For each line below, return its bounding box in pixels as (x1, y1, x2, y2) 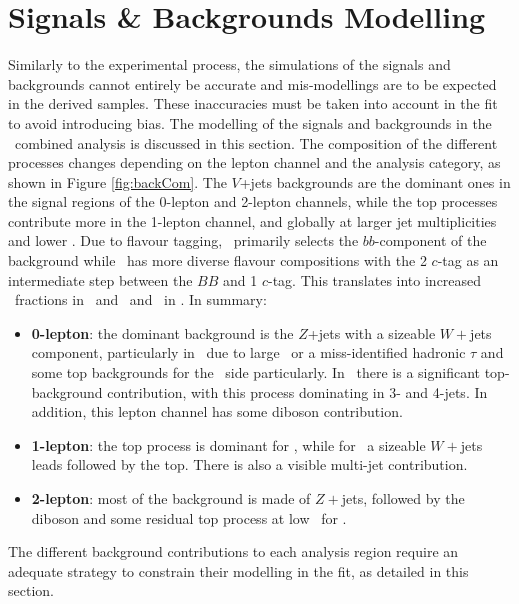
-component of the (374, 230, 487, 251)
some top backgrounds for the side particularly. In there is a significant (31, 362, 481, 383)
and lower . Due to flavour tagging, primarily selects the (8, 230, 359, 251)
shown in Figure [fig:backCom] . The (8, 171, 227, 192)
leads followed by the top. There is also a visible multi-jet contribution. (31, 454, 468, 475)
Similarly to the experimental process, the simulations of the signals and (8, 54, 451, 75)
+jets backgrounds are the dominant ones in (239, 171, 511, 192)
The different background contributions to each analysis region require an (8, 541, 459, 562)
